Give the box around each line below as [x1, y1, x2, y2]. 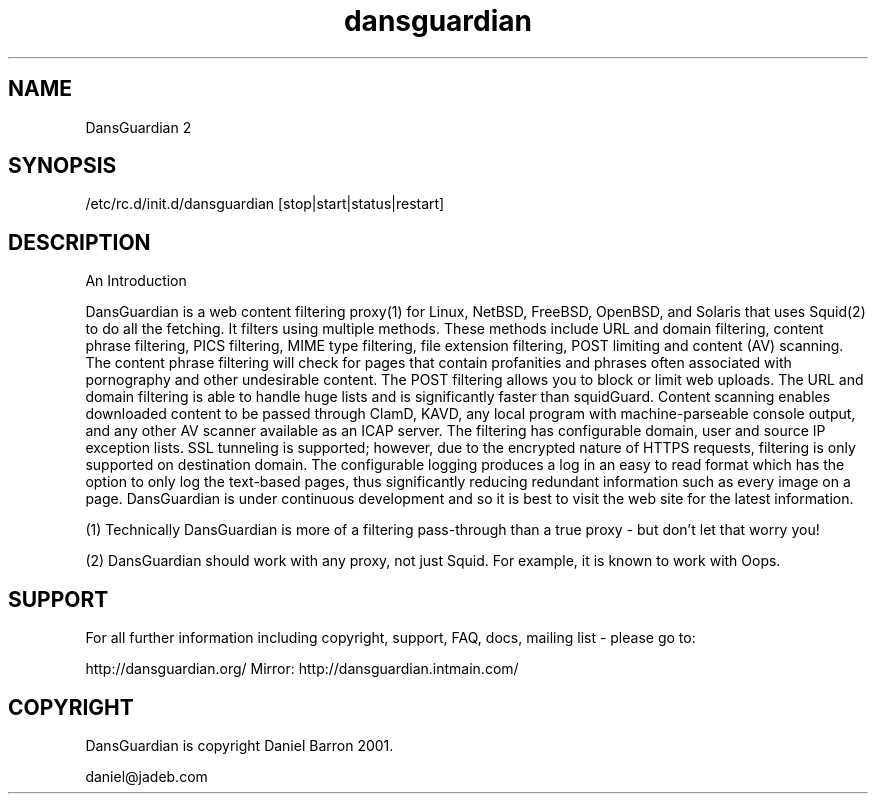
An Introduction [85, 272, 187, 290]
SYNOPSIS [8, 153, 117, 179]
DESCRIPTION [8, 229, 151, 255]
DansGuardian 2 [85, 118, 192, 136]
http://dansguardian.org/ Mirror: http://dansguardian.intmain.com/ [85, 660, 519, 678]
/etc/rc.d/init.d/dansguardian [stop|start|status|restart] [85, 195, 445, 213]
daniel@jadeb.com [85, 767, 208, 785]
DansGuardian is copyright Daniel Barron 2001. [85, 736, 394, 754]
